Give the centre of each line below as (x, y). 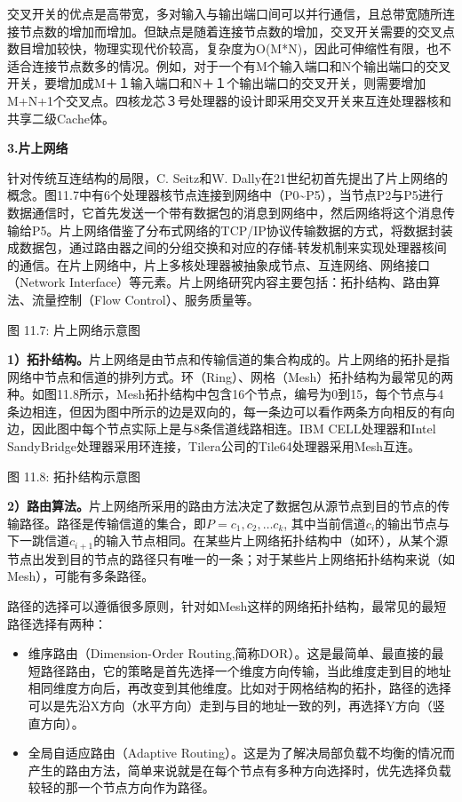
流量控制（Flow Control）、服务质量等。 (145, 299)
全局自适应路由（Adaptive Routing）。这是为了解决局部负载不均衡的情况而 (241, 753)
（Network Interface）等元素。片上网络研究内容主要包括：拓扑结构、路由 (218, 282)
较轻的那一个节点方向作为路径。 (121, 787)
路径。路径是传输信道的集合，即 (112, 523)
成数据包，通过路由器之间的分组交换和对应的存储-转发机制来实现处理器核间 (227, 247)
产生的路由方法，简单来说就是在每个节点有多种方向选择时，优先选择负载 (239, 770)
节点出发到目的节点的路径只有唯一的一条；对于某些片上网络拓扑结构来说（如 (231, 558)
